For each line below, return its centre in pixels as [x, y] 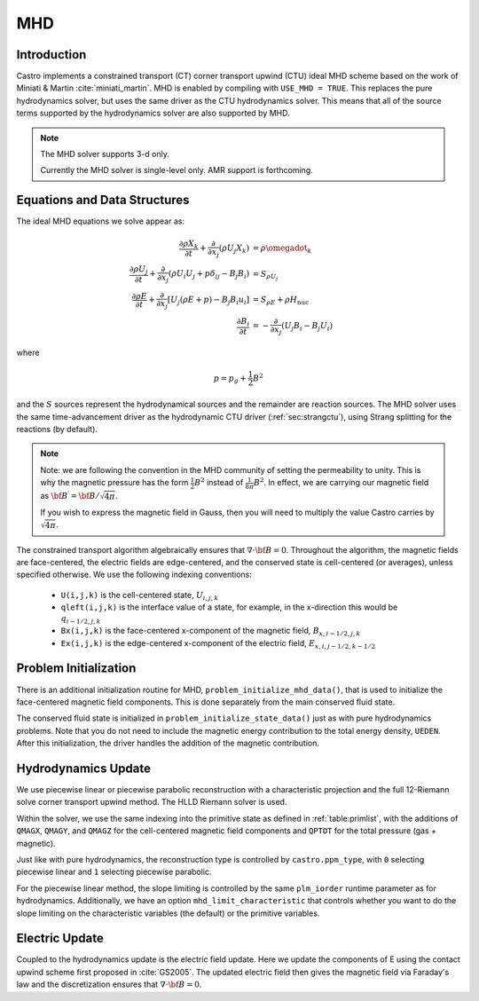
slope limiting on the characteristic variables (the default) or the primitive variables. [168, 913]
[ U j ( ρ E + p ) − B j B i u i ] [208, 301]
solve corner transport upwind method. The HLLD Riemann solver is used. [152, 802]
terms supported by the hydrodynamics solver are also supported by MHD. [153, 113]
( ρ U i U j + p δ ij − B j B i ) [209, 275]
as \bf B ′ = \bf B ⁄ [70, 495]
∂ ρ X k [188, 244]
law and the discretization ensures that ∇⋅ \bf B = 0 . [109, 984]
